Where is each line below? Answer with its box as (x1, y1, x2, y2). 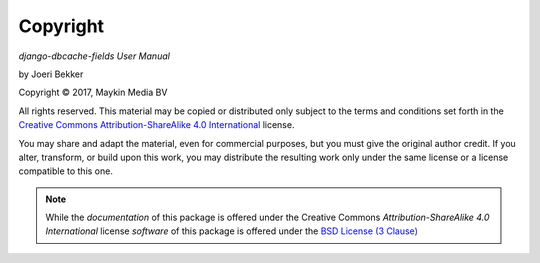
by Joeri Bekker (18, 68, 84, 80)
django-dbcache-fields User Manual (18, 50, 170, 62)
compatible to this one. (18, 165, 114, 177)
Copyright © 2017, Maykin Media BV (18, 86, 168, 99)
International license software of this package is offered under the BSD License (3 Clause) (45, 225, 419, 237)
